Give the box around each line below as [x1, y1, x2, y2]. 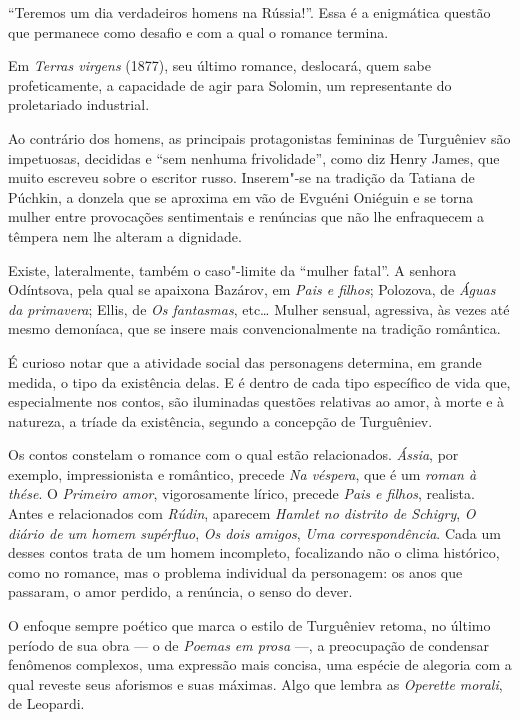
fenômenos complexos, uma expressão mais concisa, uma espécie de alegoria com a [8, 654, 512, 675]
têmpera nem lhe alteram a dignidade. [8, 225, 242, 246]
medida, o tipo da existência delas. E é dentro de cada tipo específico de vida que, [8, 371, 511, 392]
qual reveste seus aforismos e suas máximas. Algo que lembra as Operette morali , [8, 673, 503, 694]
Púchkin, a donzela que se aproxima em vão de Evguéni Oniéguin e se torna [8, 186, 474, 207]
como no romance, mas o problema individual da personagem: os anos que [8, 561, 463, 582]
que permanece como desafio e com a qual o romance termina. [8, 21, 389, 42]
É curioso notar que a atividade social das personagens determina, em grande [8, 351, 482, 372]
